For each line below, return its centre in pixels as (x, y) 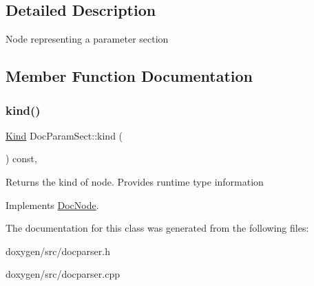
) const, (21, 158)
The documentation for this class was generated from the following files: (157, 228)
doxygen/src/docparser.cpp (63, 274)
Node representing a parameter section (87, 39)
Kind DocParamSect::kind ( (64, 135)
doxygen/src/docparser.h (58, 251)
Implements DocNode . (52, 205)
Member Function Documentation (129, 76)
